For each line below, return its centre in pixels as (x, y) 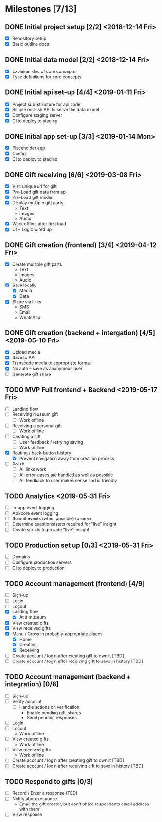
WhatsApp (30, 318)
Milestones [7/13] (41, 9)
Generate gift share (31, 374)
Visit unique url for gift (34, 186)
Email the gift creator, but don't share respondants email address (84, 804)
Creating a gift (27, 436)
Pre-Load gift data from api (39, 192)
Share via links (27, 302)
